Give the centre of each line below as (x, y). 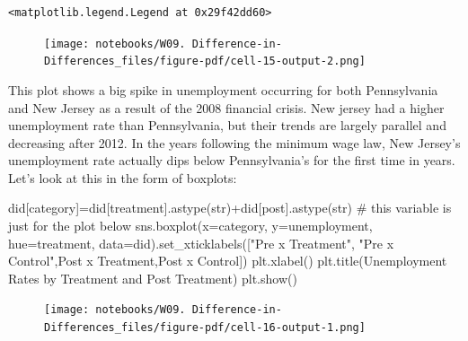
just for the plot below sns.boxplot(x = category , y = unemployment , (190, 226)
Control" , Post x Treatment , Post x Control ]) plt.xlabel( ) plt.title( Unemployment (228, 261)
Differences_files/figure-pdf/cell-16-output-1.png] (205, 328)
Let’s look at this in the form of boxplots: (123, 177)
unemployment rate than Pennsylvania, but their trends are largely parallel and (227, 125)
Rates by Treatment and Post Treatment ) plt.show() (153, 278)
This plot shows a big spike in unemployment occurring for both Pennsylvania (223, 89)
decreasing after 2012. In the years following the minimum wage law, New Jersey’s (234, 142)
